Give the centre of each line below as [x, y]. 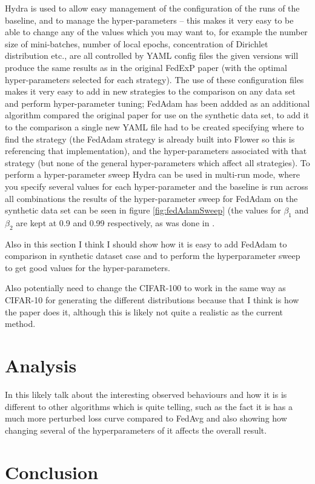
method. [20, 324]
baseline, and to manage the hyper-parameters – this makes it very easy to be [149, 20]
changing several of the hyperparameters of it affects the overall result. [136, 430]
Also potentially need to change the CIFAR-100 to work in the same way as [145, 288]
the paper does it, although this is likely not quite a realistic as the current [144, 311]
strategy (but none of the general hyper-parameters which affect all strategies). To [157, 162]
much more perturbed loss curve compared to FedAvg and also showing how [146, 418]
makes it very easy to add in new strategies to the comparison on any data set [150, 91]
